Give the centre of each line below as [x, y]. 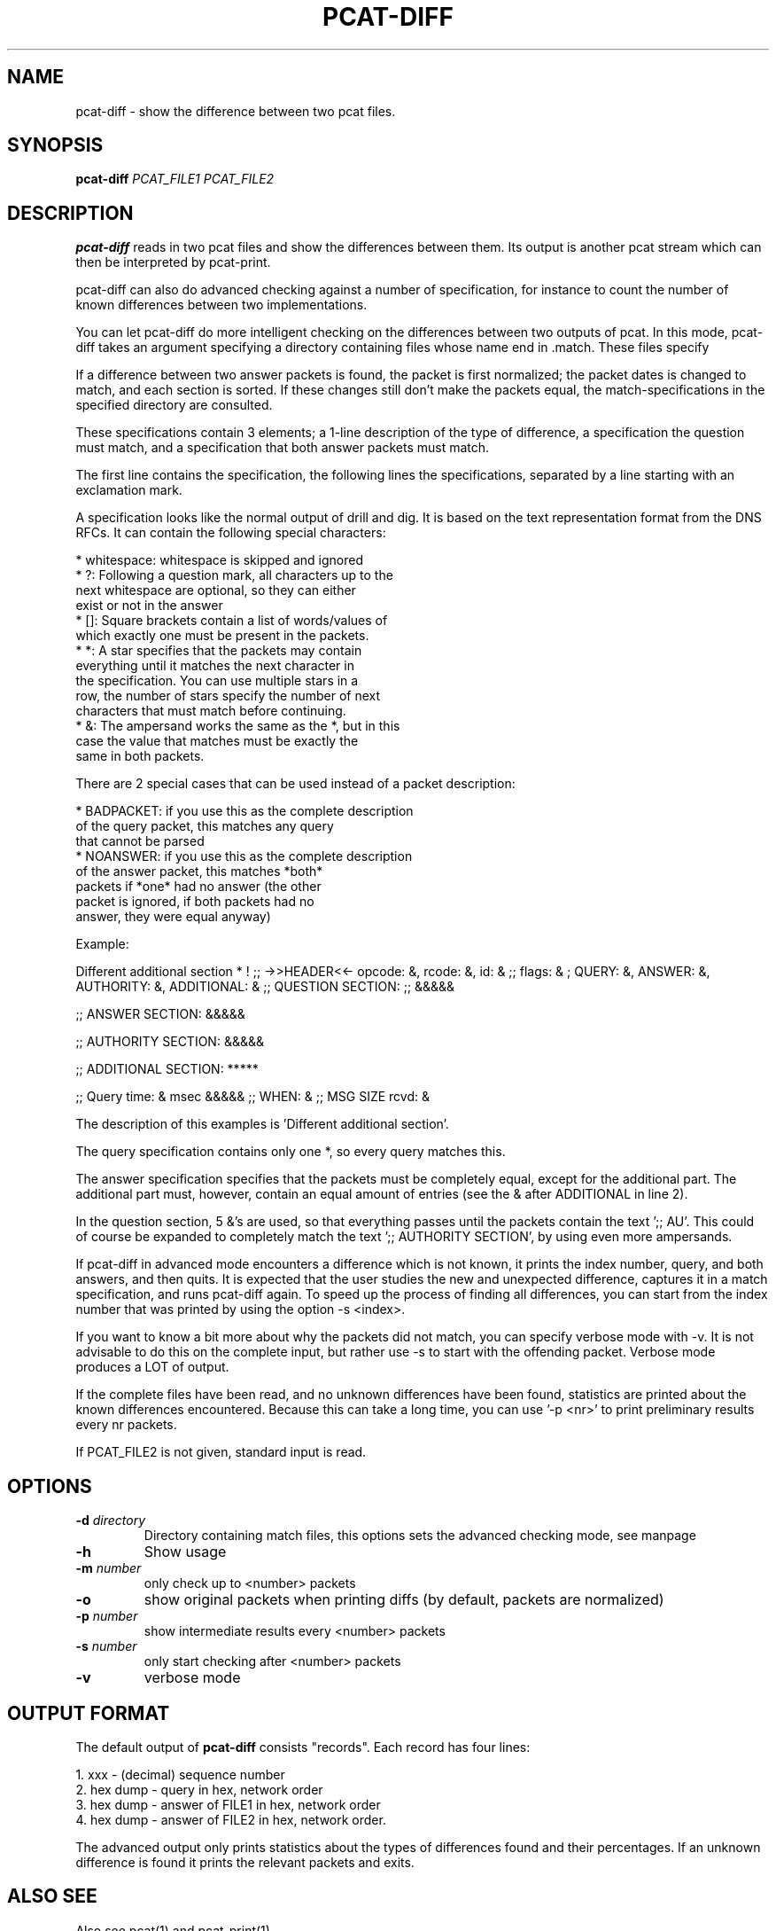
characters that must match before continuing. [211, 711]
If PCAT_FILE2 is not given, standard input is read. [221, 1452]
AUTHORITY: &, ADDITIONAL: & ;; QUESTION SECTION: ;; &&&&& [265, 987]
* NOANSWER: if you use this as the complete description [244, 856]
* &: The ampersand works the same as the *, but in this [238, 726]
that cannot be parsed [140, 841]
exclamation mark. [129, 490]
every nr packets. [126, 1425]
